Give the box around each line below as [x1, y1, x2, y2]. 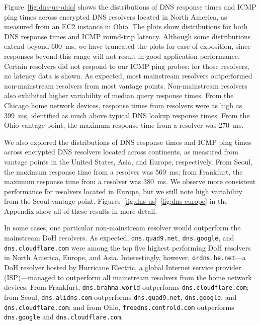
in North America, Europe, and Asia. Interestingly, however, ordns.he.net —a [4, 252, 246, 263]
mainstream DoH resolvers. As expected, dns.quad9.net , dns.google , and [4, 232, 234, 243]
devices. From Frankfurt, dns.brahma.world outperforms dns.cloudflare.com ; [4, 282, 249, 292]
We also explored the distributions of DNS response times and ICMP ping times [4, 136, 251, 147]
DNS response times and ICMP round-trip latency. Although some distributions [4, 31, 251, 41]
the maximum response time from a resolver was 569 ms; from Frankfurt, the [4, 166, 243, 177]
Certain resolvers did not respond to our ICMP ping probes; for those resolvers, [4, 60, 249, 71]
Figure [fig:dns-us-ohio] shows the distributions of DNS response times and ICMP [4, 2, 256, 12]
